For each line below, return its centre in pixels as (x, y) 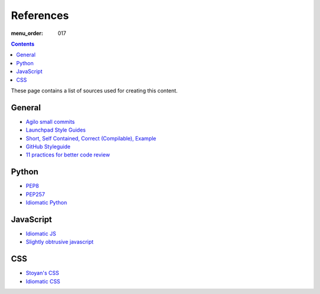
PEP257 (36, 194)
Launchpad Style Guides (56, 130)
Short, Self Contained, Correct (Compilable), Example (91, 138)
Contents (23, 44)
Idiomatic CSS (43, 281)
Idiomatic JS (41, 234)
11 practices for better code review (68, 155)
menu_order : (27, 33)
